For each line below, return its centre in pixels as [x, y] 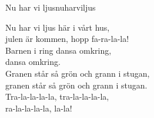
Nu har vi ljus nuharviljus [51, 7]
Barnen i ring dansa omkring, [58, 50]
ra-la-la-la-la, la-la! [39, 108]
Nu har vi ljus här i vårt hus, [58, 27]
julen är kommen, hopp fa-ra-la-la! [67, 39]
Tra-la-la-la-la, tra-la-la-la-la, [57, 96]
